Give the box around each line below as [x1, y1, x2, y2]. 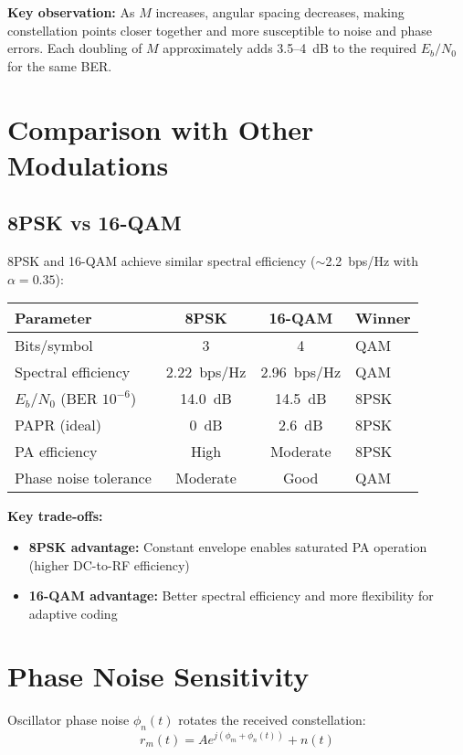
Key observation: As [7, 3, 135, 21]
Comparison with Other [7, 110, 314, 147]
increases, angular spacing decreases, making [155, 3, 405, 21]
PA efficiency [15, 441, 98, 463]
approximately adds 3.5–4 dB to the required [163, 38, 417, 58]
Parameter [15, 307, 92, 329]
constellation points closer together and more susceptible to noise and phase [7, 20, 432, 39]
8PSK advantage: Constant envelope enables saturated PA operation [28, 537, 427, 556]
